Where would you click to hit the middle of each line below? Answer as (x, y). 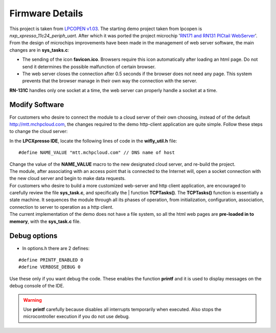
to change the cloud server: (39, 131)
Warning (32, 300)
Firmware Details (46, 13)
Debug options (33, 236)
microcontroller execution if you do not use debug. (76, 317)
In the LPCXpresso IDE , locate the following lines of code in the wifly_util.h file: (93, 141)
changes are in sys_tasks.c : (39, 50)
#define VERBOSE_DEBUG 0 (50, 267)
